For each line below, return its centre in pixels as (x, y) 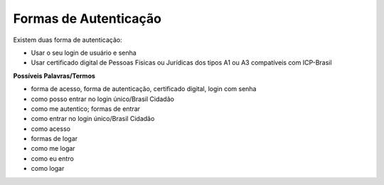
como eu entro (52, 158)
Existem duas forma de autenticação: (68, 40)
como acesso (51, 129)
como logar (48, 169)
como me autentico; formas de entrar (86, 109)
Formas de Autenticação (87, 18)
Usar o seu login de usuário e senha (84, 53)
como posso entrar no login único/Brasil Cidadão (102, 99)
